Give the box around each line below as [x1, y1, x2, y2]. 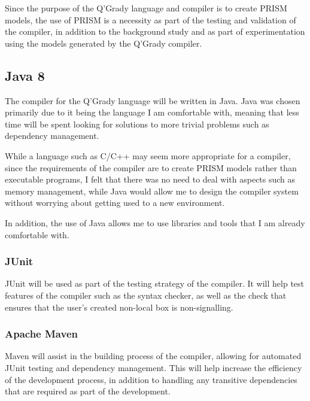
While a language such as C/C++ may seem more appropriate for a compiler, [5, 149, 291, 162]
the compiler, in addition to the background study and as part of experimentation [5, 25, 305, 38]
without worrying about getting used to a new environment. [5, 196, 225, 209]
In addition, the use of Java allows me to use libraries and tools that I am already [5, 216, 305, 229]
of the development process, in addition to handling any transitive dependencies [5, 373, 297, 385]
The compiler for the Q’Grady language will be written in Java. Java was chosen [5, 94, 300, 107]
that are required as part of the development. [5, 385, 171, 397]
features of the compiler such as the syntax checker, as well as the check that [5, 288, 287, 301]
